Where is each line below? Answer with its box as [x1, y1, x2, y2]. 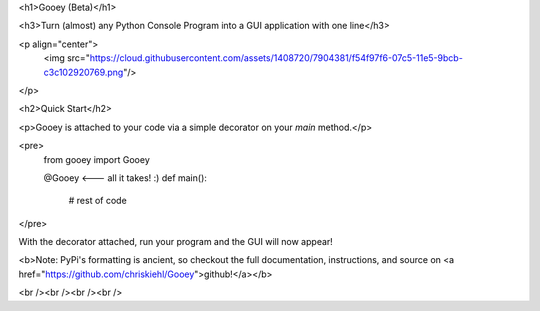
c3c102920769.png [43, 66, 124, 78]
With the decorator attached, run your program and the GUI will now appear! [18, 236, 334, 248]
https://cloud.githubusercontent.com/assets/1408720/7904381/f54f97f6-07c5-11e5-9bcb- [89, 52, 464, 64]
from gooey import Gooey [43, 153, 150, 165]
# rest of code [68, 195, 127, 207]
